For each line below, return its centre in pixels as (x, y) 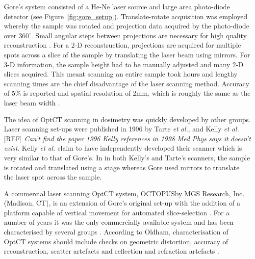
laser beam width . (32, 102)
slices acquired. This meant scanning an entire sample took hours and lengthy (121, 74)
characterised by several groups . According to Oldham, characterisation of (116, 232)
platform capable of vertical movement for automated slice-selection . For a (117, 212)
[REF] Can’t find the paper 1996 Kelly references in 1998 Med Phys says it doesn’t (127, 138)
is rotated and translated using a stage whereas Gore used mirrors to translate (122, 167)
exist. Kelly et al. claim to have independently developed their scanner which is (123, 148)
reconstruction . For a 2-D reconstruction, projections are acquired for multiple (123, 45)
